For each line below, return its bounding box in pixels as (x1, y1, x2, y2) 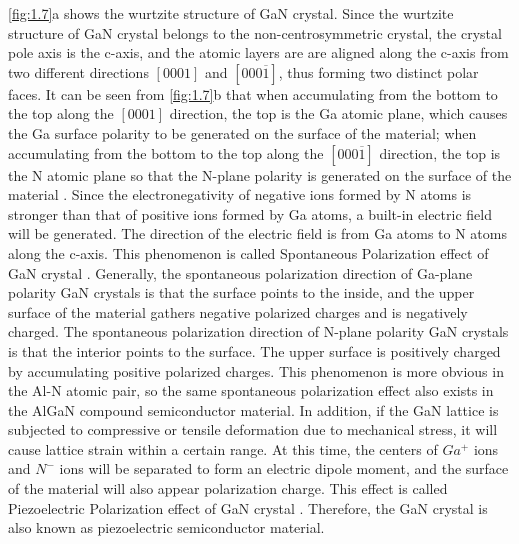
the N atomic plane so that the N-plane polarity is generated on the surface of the (8, 164, 512, 185)
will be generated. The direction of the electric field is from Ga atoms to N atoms (8, 223, 507, 244)
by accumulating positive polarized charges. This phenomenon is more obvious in (8, 360, 504, 381)
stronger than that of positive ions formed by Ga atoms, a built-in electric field (8, 203, 492, 224)
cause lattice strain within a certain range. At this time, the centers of (8, 438, 438, 459)
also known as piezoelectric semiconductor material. (8, 517, 325, 538)
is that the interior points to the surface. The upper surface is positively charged (8, 340, 501, 361)
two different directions (8, 61, 149, 82)
